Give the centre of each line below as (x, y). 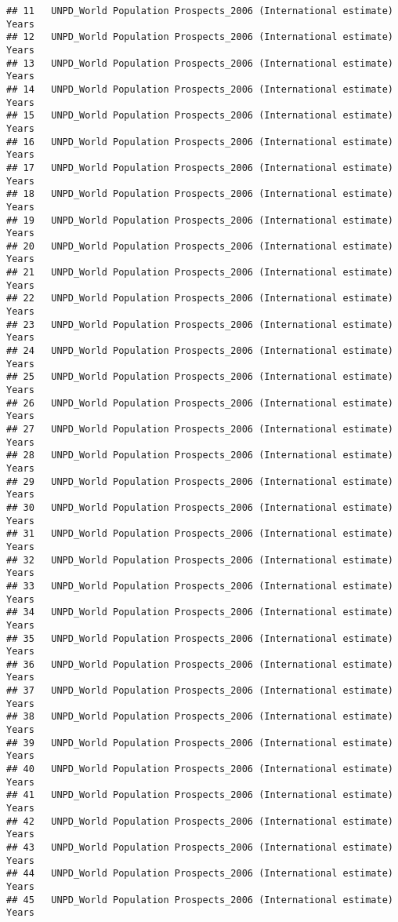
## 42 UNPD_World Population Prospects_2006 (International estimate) (200, 821)
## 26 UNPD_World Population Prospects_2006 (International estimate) (200, 403)
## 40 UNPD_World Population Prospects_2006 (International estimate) (200, 769)
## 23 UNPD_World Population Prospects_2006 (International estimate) (200, 324)
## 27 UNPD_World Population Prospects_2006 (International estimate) (200, 429)
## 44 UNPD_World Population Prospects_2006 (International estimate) (200, 874)
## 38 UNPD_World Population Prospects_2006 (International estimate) (200, 717)
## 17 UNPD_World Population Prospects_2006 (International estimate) (200, 168)
